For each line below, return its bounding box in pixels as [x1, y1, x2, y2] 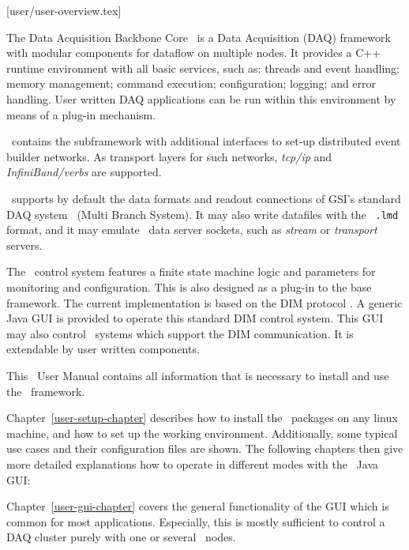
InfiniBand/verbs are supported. [6, 164, 162, 180]
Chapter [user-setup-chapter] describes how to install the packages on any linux [6, 409, 398, 426]
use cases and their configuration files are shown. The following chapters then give [6, 440, 403, 457]
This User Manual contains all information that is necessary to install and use [6, 367, 389, 383]
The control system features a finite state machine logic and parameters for [6, 263, 376, 280]
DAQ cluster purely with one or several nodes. [6, 529, 236, 545]
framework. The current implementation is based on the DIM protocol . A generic [6, 294, 403, 311]
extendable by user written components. [6, 341, 200, 357]
